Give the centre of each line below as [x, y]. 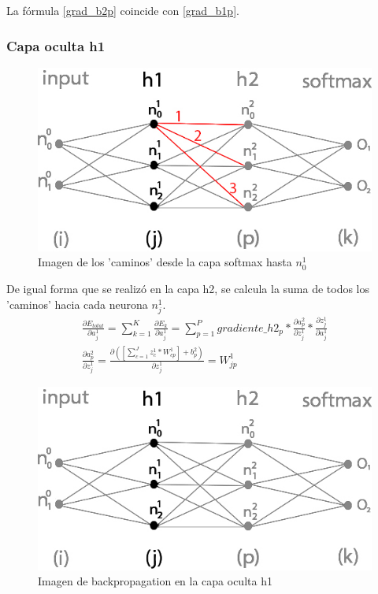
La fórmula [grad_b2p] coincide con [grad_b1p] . [123, 10]
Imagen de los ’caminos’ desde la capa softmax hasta [165, 262]
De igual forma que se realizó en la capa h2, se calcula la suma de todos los [188, 288]
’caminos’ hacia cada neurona [77, 304]
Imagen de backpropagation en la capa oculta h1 [155, 581]
